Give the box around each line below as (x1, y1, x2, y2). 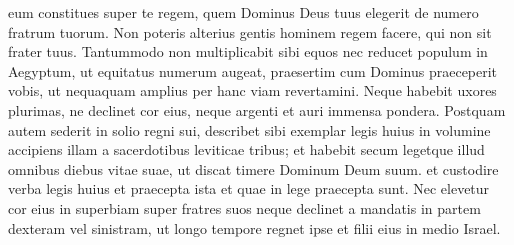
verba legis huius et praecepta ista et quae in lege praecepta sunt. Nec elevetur (8, 178, 490, 199)
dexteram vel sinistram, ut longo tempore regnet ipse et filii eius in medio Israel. (8, 217, 501, 238)
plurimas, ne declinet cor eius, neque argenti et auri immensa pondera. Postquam (8, 99, 506, 120)
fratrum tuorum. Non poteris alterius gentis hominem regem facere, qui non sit (8, 21, 492, 42)
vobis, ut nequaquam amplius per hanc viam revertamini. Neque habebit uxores (8, 80, 497, 101)
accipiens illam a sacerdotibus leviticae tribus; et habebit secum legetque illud (8, 139, 485, 160)
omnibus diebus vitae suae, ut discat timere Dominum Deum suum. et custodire (8, 158, 499, 179)
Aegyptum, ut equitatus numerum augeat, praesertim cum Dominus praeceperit (8, 60, 498, 81)
